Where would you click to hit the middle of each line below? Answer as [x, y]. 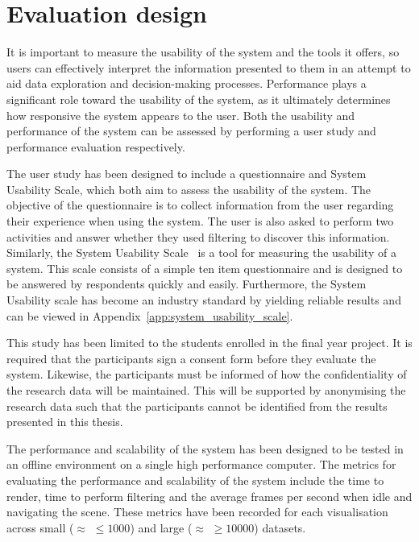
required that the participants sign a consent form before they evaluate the [191, 358]
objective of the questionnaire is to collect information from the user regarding [200, 205]
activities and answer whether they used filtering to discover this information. [198, 236]
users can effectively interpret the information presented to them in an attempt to [209, 67]
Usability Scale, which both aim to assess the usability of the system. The [189, 189]
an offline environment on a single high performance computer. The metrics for [201, 464]
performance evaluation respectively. [96, 146]
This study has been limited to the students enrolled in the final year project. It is [209, 343]
